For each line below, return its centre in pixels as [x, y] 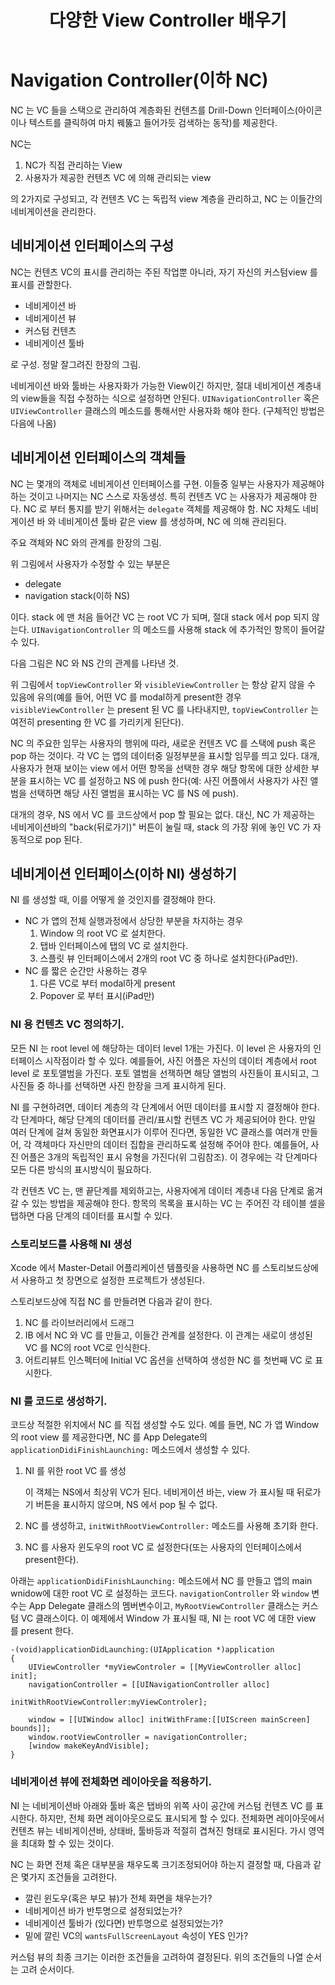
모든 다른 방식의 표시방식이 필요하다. [81, 1169]
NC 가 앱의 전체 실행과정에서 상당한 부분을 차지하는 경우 [134, 921]
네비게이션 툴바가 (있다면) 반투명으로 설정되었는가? [124, 1923]
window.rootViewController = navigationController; [138, 1737]
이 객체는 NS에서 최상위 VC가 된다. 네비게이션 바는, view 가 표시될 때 [159, 1492]
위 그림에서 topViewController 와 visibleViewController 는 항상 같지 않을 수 [163, 684]
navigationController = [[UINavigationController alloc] [149, 1685]
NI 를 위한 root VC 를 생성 [75, 1471]
